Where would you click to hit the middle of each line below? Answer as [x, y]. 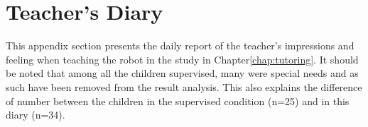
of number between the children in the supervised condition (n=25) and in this [178, 101]
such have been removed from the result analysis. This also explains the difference [184, 86]
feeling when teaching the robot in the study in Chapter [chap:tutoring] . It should [182, 59]
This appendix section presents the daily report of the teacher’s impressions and [180, 46]
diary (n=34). [36, 115]
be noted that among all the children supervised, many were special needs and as [182, 73]
